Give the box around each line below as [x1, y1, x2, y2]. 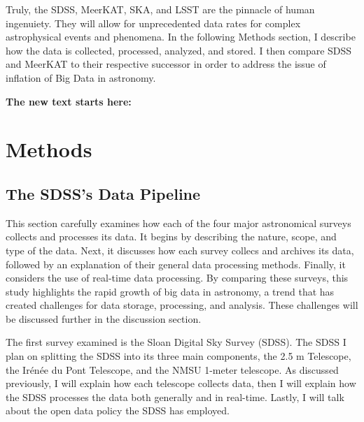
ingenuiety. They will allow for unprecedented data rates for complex [6, 15, 301, 30]
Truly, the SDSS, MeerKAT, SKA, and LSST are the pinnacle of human [6, 2, 315, 16]
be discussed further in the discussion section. [6, 311, 202, 326]
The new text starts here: [6, 94, 132, 108]
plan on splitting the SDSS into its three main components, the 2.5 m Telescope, [6, 349, 351, 363]
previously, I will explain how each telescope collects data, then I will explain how [6, 376, 356, 391]
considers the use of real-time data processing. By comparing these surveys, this [6, 270, 349, 285]
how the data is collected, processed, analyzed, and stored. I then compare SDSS [6, 43, 352, 57]
